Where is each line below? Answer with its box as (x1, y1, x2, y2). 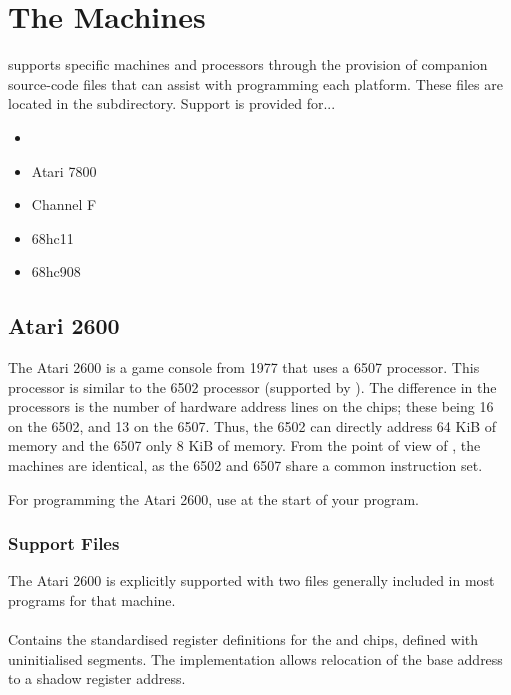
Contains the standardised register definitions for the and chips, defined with (8, 629, 479, 650)
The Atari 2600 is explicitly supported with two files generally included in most (8, 570, 495, 591)
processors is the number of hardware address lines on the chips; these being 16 (8, 396, 494, 417)
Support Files (8, 531, 120, 556)
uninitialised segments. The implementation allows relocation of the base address (8, 648, 503, 669)
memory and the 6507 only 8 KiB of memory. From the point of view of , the (8, 435, 481, 456)
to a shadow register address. (8, 668, 186, 689)
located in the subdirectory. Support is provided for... (8, 93, 336, 114)
